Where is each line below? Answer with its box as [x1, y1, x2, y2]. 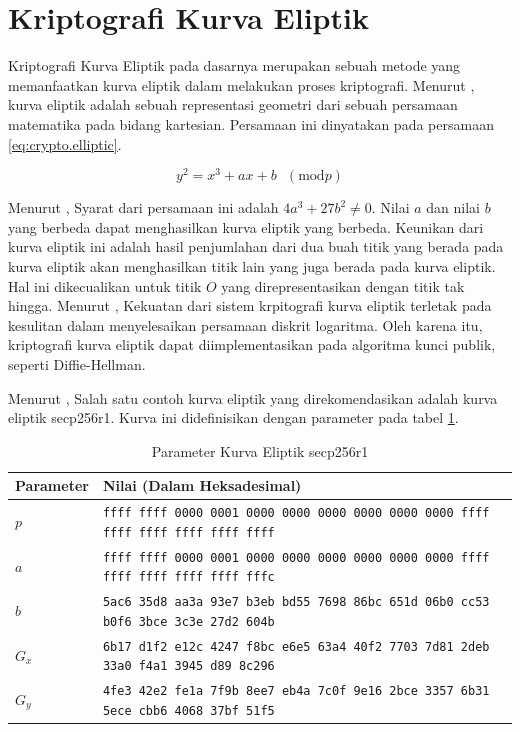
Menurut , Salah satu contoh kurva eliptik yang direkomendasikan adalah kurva [8, 387, 498, 408]
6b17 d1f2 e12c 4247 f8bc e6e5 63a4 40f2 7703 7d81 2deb [102, 639, 490, 654]
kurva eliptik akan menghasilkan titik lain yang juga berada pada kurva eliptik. [8, 255, 496, 276]
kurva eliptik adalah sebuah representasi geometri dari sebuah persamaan [8, 94, 458, 115]
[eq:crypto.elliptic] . [8, 133, 122, 154]
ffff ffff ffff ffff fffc [102, 570, 275, 585]
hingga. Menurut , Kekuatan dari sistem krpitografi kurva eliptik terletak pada [8, 295, 492, 316]
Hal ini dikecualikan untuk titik [8, 275, 202, 296]
